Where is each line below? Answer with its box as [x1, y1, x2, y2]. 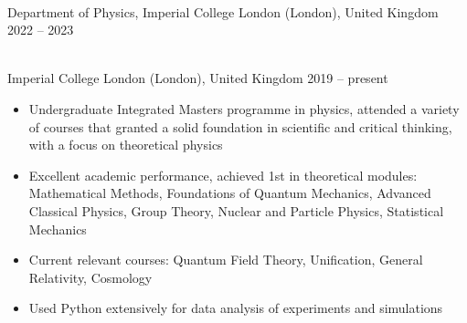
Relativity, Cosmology [28, 267, 153, 287]
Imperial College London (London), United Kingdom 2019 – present [7, 68, 388, 88]
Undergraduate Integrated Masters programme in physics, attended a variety [28, 99, 460, 118]
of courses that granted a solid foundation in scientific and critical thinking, [28, 117, 452, 136]
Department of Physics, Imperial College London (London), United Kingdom [7, 2, 439, 21]
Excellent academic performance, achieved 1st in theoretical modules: [28, 165, 418, 184]
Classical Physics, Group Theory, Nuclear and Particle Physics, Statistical [28, 201, 444, 220]
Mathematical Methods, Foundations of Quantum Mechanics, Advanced [28, 183, 431, 203]
